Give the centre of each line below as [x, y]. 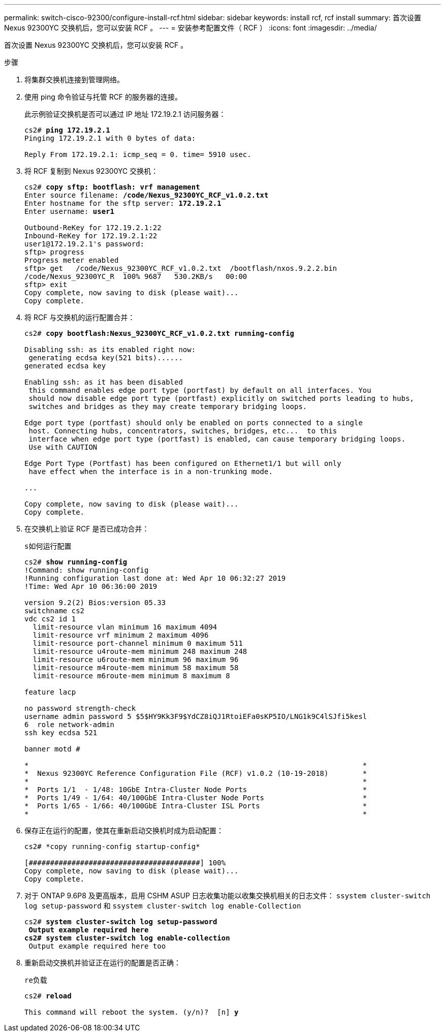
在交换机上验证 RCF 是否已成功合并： [87, 529]
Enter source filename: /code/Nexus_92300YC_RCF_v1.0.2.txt [147, 195]
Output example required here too [97, 946]
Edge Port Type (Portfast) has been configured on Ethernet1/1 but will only [183, 463]
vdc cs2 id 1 [50, 619]
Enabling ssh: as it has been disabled [104, 382]
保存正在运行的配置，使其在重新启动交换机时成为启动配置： [124, 830]
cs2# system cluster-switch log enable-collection [127, 938]
